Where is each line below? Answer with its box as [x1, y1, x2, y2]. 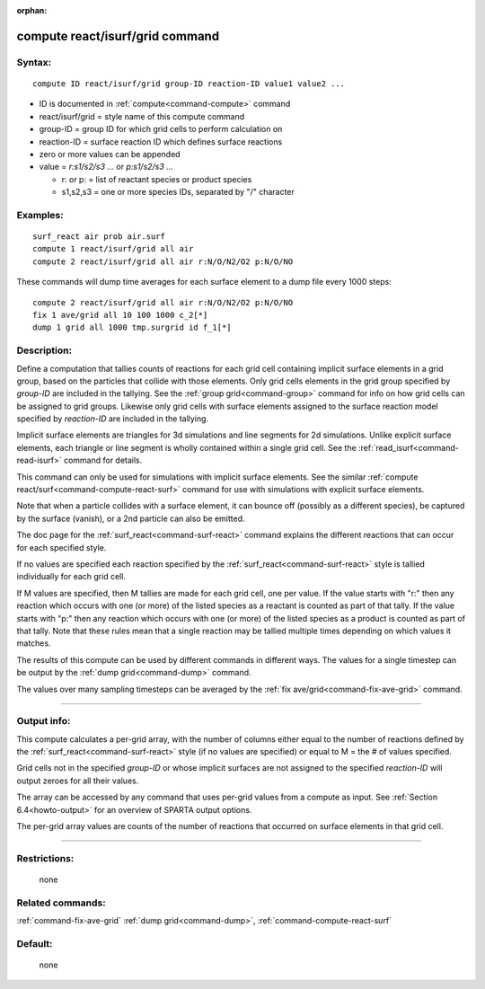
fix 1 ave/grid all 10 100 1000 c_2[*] [32, 310, 208, 320]
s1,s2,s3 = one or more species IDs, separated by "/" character [61, 187, 295, 198]
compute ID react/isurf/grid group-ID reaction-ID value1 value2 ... [32, 78, 346, 89]
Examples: [16, 208, 64, 221]
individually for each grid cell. [16, 571, 126, 582]
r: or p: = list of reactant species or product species [61, 173, 252, 184]
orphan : [16, 5, 48, 15]
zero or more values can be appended [39, 148, 181, 159]
